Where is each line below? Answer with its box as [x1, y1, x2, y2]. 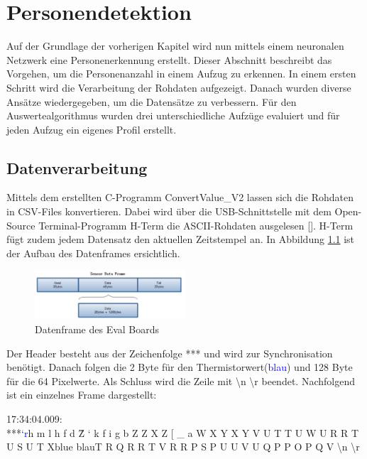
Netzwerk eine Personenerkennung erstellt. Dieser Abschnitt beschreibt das [6, 52, 332, 67]
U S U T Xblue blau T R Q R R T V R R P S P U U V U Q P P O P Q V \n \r [6, 439, 360, 454]
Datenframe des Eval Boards [35, 321, 160, 336]
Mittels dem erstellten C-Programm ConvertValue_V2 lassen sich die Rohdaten [6, 190, 354, 205]
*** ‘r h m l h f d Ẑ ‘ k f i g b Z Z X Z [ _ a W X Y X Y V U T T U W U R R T [6, 425, 359, 440]
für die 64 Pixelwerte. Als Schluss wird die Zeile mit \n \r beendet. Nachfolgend [6, 373, 355, 388]
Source [6, 217, 35, 232]
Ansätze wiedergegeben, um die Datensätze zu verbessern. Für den [6, 94, 297, 109]
